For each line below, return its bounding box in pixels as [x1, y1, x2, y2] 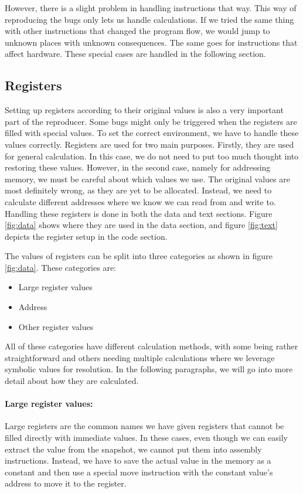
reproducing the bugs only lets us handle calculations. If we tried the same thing [5, 13, 294, 25]
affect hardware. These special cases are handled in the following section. [5, 47, 266, 60]
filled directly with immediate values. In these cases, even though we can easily [5, 431, 288, 444]
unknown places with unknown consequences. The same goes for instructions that [5, 36, 298, 48]
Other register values [18, 320, 94, 332]
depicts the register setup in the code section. [5, 230, 168, 242]
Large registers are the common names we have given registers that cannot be [5, 420, 284, 432]
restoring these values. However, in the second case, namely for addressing [5, 161, 271, 174]
